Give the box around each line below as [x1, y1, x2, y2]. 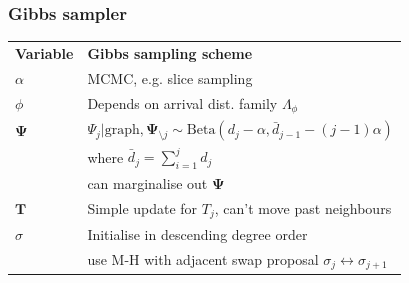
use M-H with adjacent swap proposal [87, 248, 319, 269]
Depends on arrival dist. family [87, 92, 278, 113]
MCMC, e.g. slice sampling [87, 67, 253, 88]
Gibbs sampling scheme [87, 42, 253, 63]
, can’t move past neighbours [214, 198, 392, 218]
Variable [15, 42, 74, 63]
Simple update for [87, 198, 198, 218]
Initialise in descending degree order [87, 223, 308, 244]
